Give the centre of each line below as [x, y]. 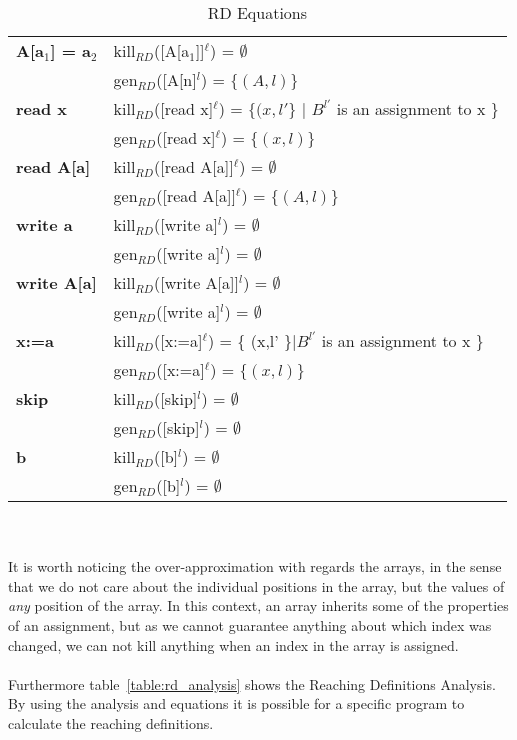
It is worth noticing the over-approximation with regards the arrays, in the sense [255, 566]
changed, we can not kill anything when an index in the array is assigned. [233, 644]
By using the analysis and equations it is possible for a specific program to [236, 703]
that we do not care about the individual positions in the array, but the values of [256, 585]
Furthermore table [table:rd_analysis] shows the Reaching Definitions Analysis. [252, 683]
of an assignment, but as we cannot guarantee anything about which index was [250, 624]
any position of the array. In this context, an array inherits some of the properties [258, 605]
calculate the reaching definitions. [111, 722]
